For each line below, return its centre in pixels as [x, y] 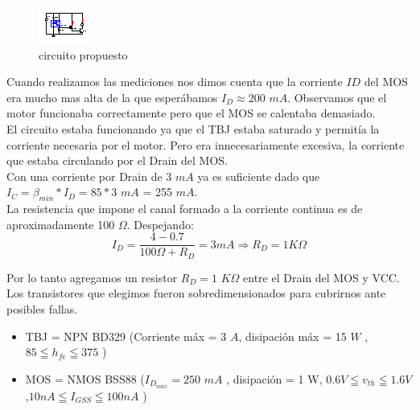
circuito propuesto [83, 54]
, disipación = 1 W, [274, 378]
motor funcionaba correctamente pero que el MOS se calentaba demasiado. [191, 113]
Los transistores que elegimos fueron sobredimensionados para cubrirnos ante [196, 293]
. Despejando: [160, 224]
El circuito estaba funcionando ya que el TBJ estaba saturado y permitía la [193, 128]
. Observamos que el [337, 97]
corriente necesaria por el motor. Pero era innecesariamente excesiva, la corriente [206, 144]
